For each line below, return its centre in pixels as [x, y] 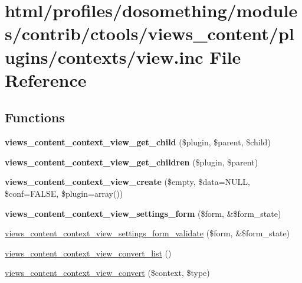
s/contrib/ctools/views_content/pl [150, 33]
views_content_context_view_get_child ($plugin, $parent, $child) [138, 142]
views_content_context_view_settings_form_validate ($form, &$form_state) [147, 233]
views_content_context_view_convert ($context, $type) [107, 273]
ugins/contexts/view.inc [104, 56]
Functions [35, 117]
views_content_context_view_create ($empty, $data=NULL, [127, 182]
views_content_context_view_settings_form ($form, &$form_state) [143, 213]
